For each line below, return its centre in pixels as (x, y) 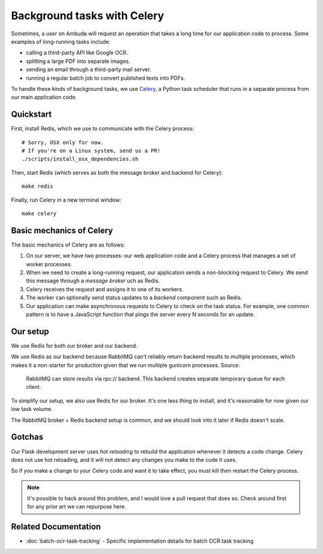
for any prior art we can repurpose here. (77, 507)
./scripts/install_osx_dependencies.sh (80, 159)
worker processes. (49, 264)
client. (33, 387)
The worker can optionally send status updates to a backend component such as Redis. (134, 298)
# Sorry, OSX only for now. (63, 142)
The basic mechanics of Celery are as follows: (68, 245)
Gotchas (27, 437)
